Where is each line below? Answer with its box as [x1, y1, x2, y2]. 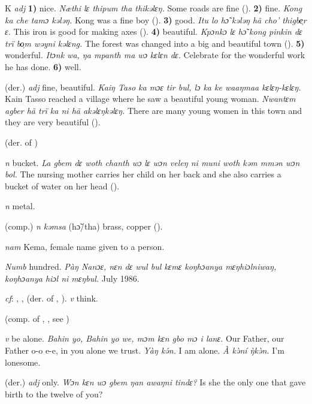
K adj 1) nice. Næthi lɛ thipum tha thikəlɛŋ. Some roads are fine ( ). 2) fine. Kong [5, 2, 302, 14]
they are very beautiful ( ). [5, 116, 101, 128]
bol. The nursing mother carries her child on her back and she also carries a [5, 168, 281, 180]
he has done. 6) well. [5, 60, 81, 73]
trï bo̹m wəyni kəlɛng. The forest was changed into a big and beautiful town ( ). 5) [5, 37, 305, 49]
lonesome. [5, 355, 41, 368]
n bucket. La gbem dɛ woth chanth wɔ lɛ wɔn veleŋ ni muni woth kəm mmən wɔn [5, 156, 300, 168]
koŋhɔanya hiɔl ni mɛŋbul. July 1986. [5, 272, 140, 284]
